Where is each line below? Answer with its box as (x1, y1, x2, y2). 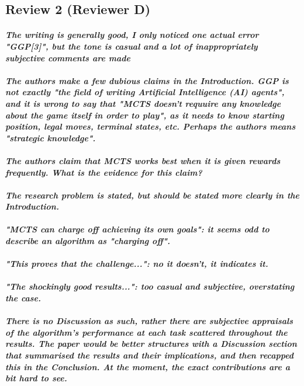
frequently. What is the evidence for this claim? (5, 166, 202, 178)
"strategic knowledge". (5, 131, 96, 144)
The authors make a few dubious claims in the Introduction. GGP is (5, 74, 289, 86)
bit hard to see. (5, 372, 67, 384)
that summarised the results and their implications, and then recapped (5, 349, 294, 361)
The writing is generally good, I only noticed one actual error (5, 29, 259, 41)
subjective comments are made (5, 51, 130, 64)
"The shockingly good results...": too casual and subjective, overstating (5, 280, 295, 293)
